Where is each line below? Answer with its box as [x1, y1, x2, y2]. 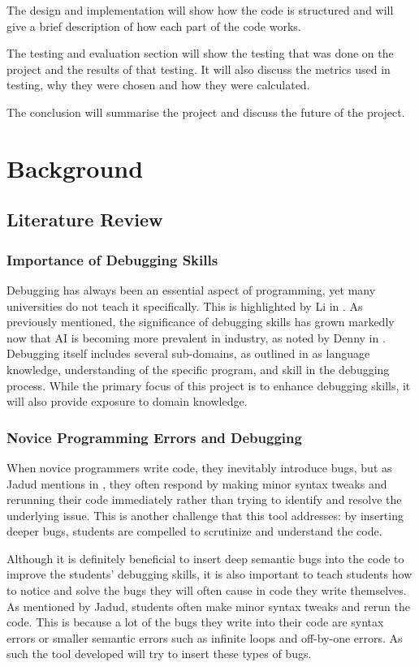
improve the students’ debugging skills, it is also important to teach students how [6, 566, 413, 583]
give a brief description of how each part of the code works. [6, 17, 301, 34]
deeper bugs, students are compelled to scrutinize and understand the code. [6, 523, 382, 540]
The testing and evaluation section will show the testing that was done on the [6, 45, 394, 62]
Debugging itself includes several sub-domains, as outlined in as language [6, 345, 370, 362]
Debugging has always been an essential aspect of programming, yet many [6, 281, 376, 298]
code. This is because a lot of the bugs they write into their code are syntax [6, 613, 384, 630]
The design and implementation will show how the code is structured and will [6, 2, 394, 18]
